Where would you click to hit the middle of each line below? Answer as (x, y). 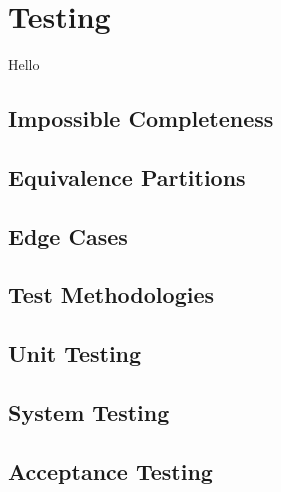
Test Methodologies (111, 294)
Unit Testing (75, 353)
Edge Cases (68, 235)
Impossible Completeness (141, 118)
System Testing (89, 412)
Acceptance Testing (110, 470)
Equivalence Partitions (127, 176)
